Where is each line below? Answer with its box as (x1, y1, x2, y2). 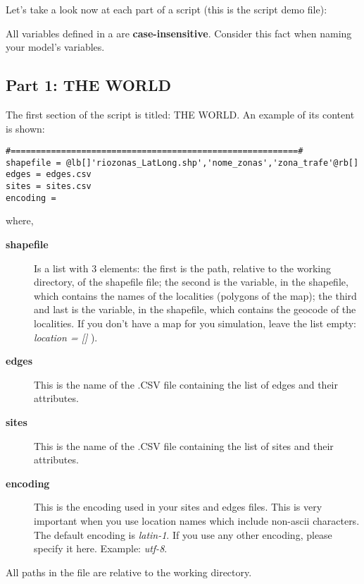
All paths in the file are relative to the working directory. (6, 564, 252, 579)
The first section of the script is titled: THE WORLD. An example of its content (6, 107, 355, 121)
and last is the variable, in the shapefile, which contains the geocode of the (34, 302, 356, 317)
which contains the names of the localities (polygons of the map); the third (34, 288, 357, 303)
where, (6, 213, 34, 228)
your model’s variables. (6, 39, 105, 54)
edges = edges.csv (6, 169, 92, 180)
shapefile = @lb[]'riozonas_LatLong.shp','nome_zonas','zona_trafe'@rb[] (6, 157, 359, 168)
